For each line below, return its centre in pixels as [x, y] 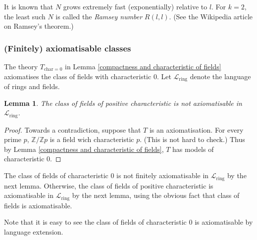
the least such [25, 16]
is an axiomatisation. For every [196, 129]
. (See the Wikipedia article [211, 16]
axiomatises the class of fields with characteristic [78, 76]
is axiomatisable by [224, 222]
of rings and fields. [32, 86]
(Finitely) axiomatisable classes [68, 48]
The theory [21, 66]
